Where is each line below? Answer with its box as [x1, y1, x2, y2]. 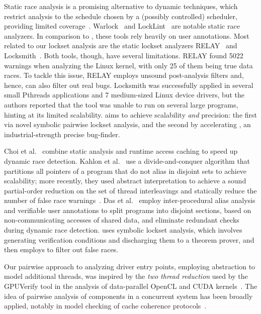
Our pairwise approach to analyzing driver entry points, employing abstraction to [4, 261, 255, 271]
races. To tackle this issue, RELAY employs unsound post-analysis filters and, [4, 70, 244, 80]
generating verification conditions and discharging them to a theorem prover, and [4, 234, 254, 245]
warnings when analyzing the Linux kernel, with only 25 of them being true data [4, 60, 253, 70]
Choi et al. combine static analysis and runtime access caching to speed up [4, 146, 238, 156]
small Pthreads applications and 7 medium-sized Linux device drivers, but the [4, 89, 245, 100]
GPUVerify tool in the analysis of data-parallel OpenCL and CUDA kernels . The [4, 281, 257, 291]
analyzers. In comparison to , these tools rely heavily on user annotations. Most [4, 30, 249, 41]
